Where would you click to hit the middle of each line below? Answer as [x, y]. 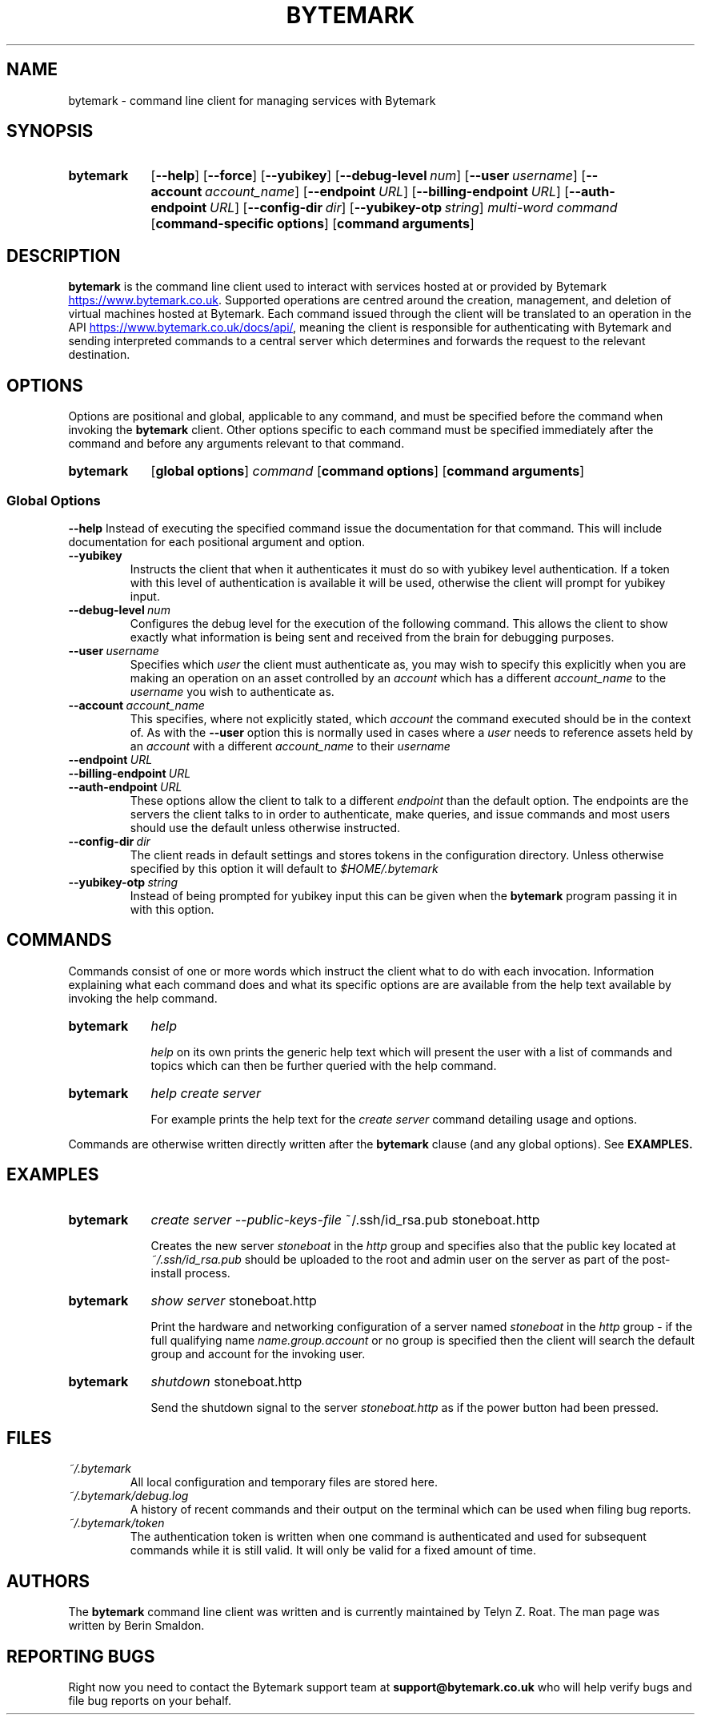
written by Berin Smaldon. [136, 1626]
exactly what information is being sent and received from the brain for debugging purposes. [372, 637]
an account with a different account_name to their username [290, 746]
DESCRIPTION [64, 255]
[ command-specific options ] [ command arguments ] [312, 224]
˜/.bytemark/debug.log [128, 1496]
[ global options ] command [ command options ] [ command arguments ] [367, 471]
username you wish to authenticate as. [232, 691]
